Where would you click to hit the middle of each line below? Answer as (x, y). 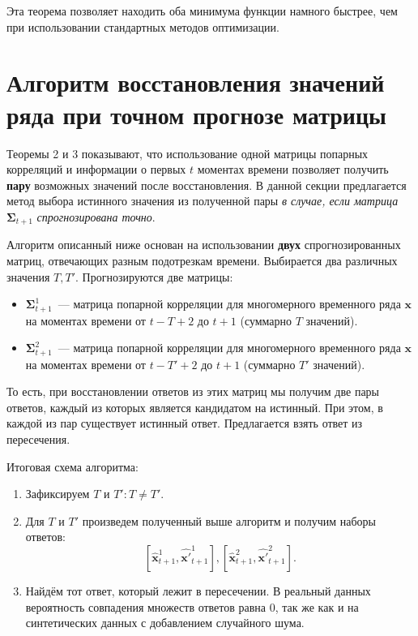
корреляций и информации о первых (96, 169)
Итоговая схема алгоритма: (73, 466)
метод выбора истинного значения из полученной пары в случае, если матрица (203, 201)
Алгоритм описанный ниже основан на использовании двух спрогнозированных (204, 245)
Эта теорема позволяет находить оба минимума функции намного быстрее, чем (202, 11)
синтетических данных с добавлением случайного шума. (165, 623)
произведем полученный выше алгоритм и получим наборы (229, 520)
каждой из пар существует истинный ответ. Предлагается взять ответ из (185, 423)
